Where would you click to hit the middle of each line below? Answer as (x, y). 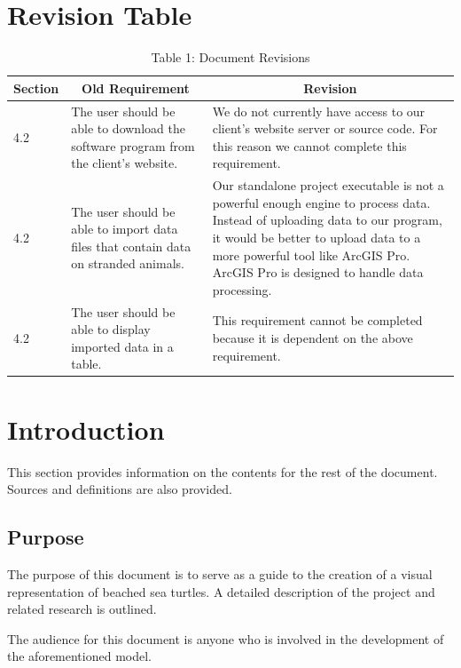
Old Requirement (136, 87)
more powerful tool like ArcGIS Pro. (311, 254)
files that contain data (131, 246)
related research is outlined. (82, 609)
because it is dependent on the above (313, 337)
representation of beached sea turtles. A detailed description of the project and (221, 591)
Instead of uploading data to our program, (327, 220)
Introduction (86, 429)
